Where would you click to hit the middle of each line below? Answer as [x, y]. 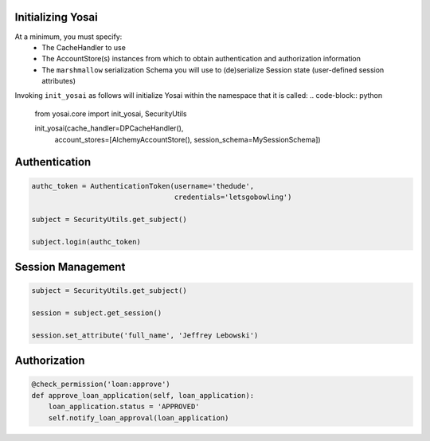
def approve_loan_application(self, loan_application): [143, 395]
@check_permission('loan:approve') [101, 384]
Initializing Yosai [57, 17]
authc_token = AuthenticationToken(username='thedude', [143, 186]
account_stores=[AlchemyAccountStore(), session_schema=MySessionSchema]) [188, 139]
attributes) [59, 81]
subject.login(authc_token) [86, 242]
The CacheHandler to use [84, 47]
